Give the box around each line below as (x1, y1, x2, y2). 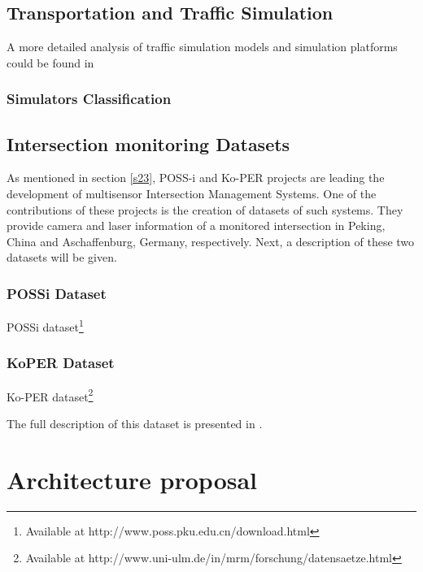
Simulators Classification (7, 89, 172, 109)
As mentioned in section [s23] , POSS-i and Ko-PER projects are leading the (7, 169, 385, 186)
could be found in (7, 54, 94, 71)
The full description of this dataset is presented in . (7, 414, 263, 431)
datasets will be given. (7, 249, 117, 266)
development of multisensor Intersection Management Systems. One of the (7, 185, 377, 202)
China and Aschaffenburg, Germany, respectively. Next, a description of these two (7, 232, 415, 249)
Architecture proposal (7, 462, 258, 496)
